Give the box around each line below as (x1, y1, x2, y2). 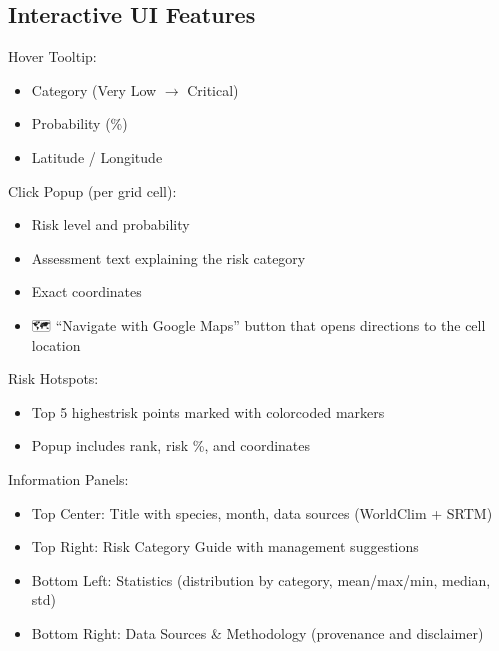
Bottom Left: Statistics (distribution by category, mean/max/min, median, (31, 569, 491, 590)
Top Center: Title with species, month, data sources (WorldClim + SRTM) (31, 502, 493, 523)
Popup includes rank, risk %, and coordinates (31, 435, 311, 456)
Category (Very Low (31, 79, 157, 100)
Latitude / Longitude (31, 146, 163, 167)
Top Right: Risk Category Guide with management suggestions (31, 536, 419, 557)
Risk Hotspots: (8, 368, 99, 389)
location (31, 334, 81, 355)
